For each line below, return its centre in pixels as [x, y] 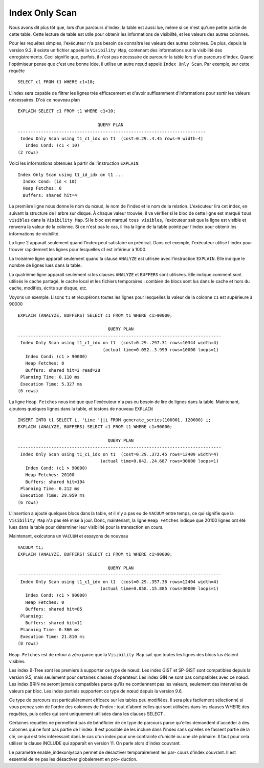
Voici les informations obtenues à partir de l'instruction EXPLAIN [74, 163]
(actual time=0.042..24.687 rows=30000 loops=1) [159, 461]
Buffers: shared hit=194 [55, 482]
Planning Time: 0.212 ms [50, 488]
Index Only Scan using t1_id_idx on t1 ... [71, 175]
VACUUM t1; [31, 547]
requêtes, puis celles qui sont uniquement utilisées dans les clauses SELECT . [87, 714]
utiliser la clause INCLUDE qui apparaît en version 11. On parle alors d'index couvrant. [95, 743]
